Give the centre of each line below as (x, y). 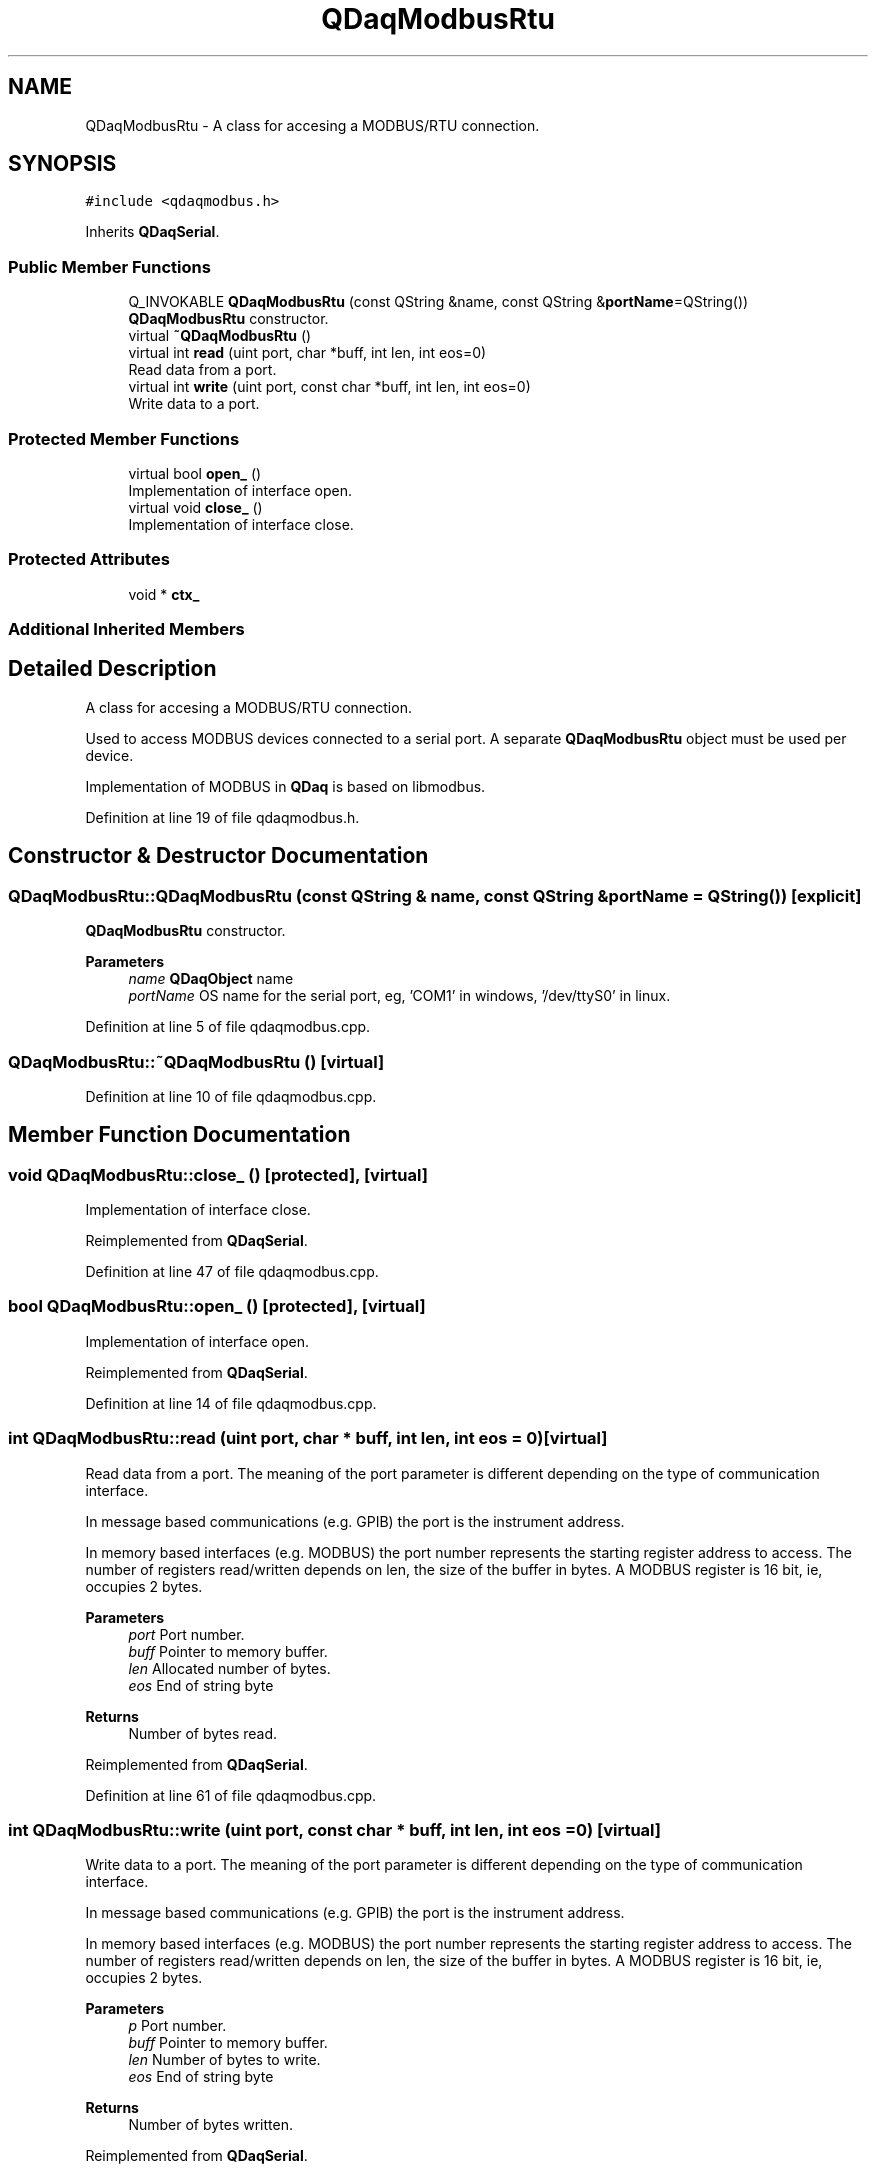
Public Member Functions (109, 266)
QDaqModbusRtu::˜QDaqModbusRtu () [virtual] (196, 1061)
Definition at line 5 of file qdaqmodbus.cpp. (228, 1027)
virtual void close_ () (195, 507)
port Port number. (186, 1634)
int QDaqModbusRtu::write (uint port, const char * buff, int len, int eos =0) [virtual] (335, 1829)
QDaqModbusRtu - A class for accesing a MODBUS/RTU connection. (312, 125)
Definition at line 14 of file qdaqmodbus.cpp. (231, 1403)
